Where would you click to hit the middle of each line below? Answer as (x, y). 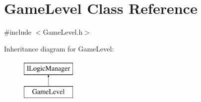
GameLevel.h (63, 32)
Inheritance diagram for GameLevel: (59, 48)
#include (18, 32)
